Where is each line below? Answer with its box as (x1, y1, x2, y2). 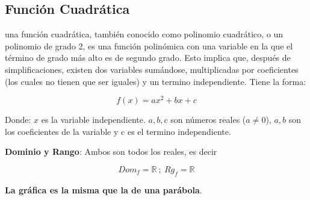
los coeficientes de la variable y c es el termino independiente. (5, 125, 231, 137)
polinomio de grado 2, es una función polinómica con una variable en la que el (5, 39, 293, 52)
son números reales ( (170, 113, 246, 126)
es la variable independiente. (41, 113, 146, 126)
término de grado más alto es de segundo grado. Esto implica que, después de (5, 51, 291, 64)
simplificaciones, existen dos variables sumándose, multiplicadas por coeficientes (5, 63, 299, 75)
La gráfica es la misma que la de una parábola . (5, 183, 202, 196)
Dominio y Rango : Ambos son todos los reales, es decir (5, 145, 217, 158)
